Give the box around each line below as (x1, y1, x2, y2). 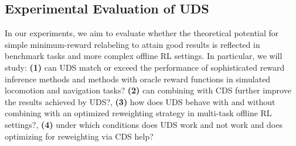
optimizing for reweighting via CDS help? (5, 130, 154, 142)
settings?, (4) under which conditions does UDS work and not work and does (5, 118, 283, 130)
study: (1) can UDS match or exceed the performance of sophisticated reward (5, 61, 285, 73)
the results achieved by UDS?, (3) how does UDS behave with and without (5, 95, 275, 107)
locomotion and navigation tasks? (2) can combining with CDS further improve (5, 84, 291, 96)
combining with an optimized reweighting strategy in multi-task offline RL (5, 107, 272, 119)
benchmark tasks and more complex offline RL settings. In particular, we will (5, 50, 283, 62)
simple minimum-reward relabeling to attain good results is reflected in (5, 38, 260, 50)
